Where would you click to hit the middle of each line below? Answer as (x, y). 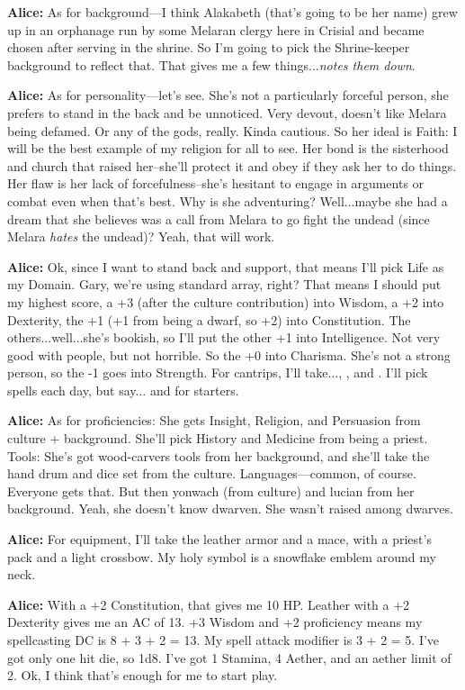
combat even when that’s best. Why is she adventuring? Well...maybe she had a (228, 200)
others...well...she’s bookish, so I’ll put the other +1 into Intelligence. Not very (224, 337)
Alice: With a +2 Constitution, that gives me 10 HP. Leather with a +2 (209, 604)
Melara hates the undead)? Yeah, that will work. (141, 236)
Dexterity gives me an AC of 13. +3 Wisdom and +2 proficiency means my (215, 622)
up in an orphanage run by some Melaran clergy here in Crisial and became (216, 29)
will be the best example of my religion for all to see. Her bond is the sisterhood (228, 148)
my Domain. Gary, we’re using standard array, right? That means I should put (224, 284)
